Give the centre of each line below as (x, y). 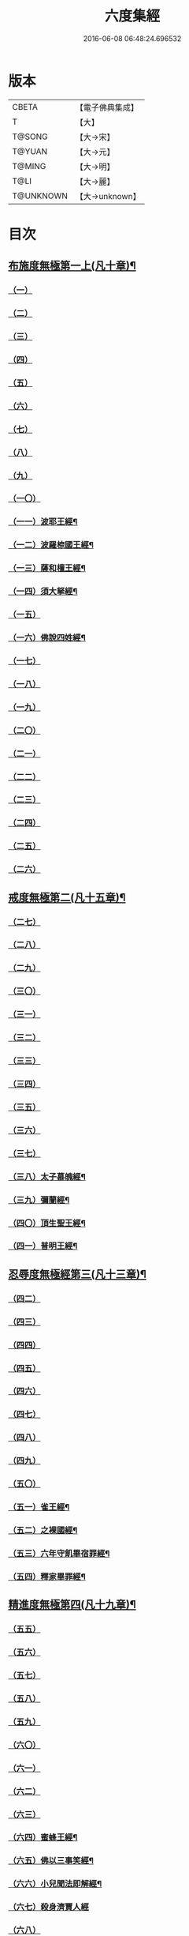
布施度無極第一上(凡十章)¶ (72, 266)
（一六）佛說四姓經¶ (47, 638)
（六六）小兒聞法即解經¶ (55, 1884)
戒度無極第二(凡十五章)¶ (67, 897)
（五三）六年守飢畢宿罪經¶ (59, 1553)
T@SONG (30, 137)
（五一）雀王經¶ (39, 1507)
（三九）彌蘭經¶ (39, 1200)
